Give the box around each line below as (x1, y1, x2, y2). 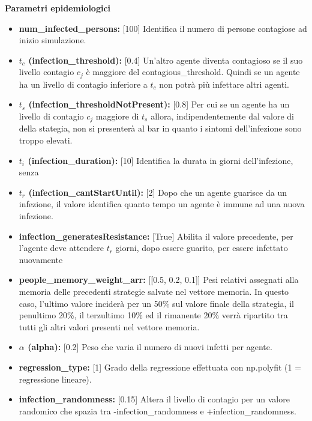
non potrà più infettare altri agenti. (159, 77, 289, 90)
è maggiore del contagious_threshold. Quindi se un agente (86, 65, 300, 78)
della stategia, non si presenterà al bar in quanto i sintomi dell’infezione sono (19, 122, 302, 135)
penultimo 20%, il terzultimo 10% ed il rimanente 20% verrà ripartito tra (19, 309, 288, 321)
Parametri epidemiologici (5, 2, 111, 14)
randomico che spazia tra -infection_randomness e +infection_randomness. (19, 404, 296, 417)
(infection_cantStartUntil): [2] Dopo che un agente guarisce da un (28, 186, 287, 198)
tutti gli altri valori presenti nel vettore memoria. (19, 320, 200, 333)
